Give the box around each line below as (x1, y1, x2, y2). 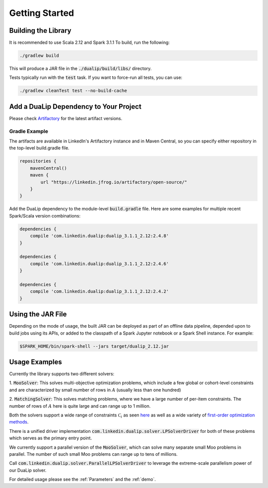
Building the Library (9, 26, 71, 35)
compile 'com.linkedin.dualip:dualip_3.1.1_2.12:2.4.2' (30, 288, 169, 294)
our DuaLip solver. (9, 467, 47, 473)
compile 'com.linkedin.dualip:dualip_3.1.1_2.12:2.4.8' (30, 233, 169, 239)
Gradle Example (9, 128, 48, 135)
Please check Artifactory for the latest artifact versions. (9, 115, 123, 121)
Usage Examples (9, 357, 62, 366)
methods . (9, 419, 29, 425)
